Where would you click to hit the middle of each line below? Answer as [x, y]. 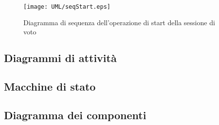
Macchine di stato [50, 86]
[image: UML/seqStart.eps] [67, 7]
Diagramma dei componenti [75, 115]
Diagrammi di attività [60, 58]
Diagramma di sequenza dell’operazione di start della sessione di [119, 22]
